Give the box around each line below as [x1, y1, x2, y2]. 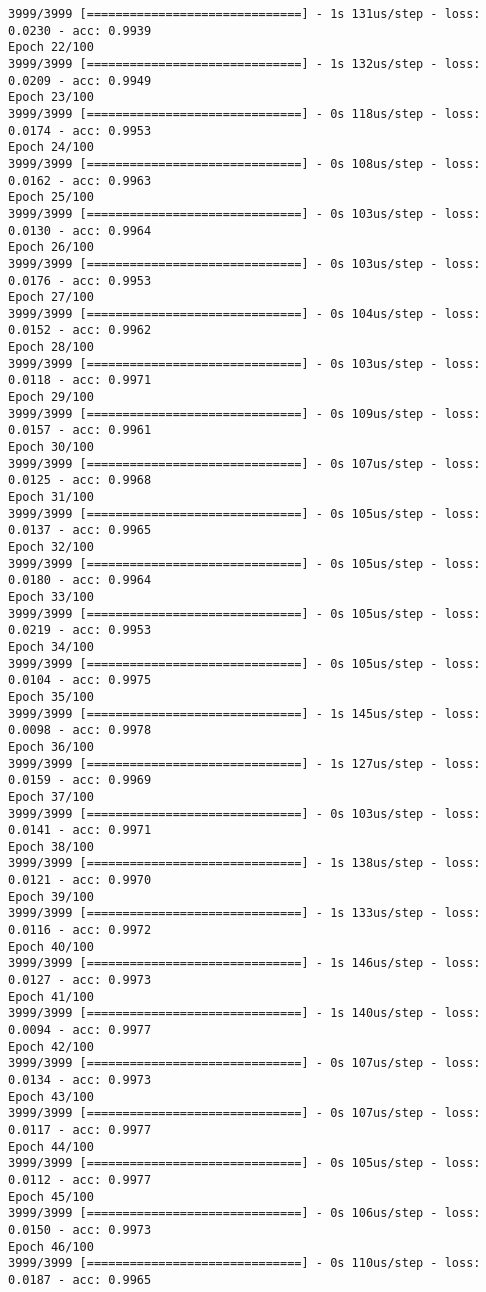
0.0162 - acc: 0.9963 [8, 173, 152, 188]
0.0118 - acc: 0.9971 [8, 373, 152, 388]
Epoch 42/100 [8, 1039, 94, 1054]
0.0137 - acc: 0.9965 [8, 523, 152, 538]
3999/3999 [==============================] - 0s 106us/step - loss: [8, 1206, 481, 1221]
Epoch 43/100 [8, 1089, 94, 1104]
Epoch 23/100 [8, 90, 94, 105]
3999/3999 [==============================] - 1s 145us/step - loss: [8, 706, 481, 721]
